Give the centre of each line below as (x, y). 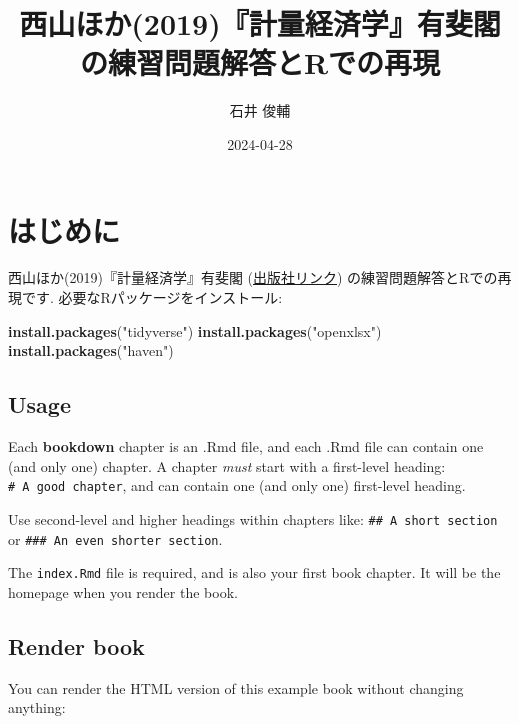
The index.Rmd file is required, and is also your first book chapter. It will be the (254, 572)
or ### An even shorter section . (115, 538)
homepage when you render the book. (123, 591)
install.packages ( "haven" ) (91, 350)
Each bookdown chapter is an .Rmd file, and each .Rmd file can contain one (246, 446)
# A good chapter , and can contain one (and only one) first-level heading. (237, 485)
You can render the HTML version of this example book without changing (236, 687)
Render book (76, 645)
